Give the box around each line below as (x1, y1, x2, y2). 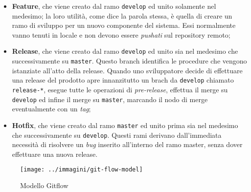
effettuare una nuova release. (12, 149, 98, 159)
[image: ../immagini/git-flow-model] (20, 166, 143, 173)
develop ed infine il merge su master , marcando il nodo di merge (12, 94, 208, 104)
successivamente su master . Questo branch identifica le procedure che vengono (12, 56, 247, 66)
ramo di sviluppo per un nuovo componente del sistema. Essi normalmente (12, 20, 236, 30)
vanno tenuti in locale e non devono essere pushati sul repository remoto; (12, 29, 230, 40)
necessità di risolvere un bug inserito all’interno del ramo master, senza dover (12, 139, 243, 149)
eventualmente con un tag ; (12, 104, 91, 114)
